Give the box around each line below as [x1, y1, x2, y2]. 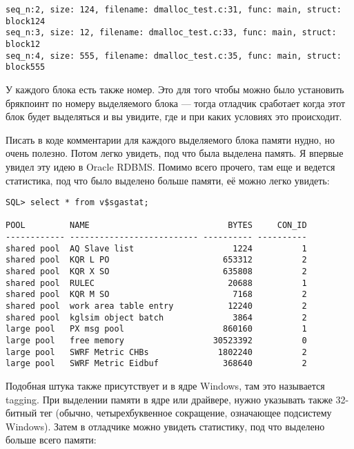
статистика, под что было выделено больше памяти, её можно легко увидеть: [6, 173, 330, 187]
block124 [6, 16, 46, 26]
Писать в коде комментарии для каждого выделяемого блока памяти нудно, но [6, 132, 335, 146]
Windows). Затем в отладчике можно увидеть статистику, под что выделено [6, 419, 325, 433]
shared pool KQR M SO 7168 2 [6, 289, 307, 300]
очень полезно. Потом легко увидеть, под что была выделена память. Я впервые [6, 146, 344, 160]
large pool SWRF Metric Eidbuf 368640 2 [6, 359, 307, 369]
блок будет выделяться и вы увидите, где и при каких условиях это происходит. [6, 109, 342, 124]
